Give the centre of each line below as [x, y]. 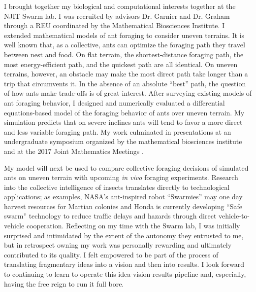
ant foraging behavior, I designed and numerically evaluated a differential [114, 102]
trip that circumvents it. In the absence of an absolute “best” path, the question [125, 83]
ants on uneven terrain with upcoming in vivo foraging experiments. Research [121, 177]
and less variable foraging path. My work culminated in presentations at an [118, 131]
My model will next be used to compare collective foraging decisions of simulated [126, 167]
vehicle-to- [234, 216]
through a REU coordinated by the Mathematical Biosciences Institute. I [114, 25]
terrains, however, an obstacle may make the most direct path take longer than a [126, 74]
